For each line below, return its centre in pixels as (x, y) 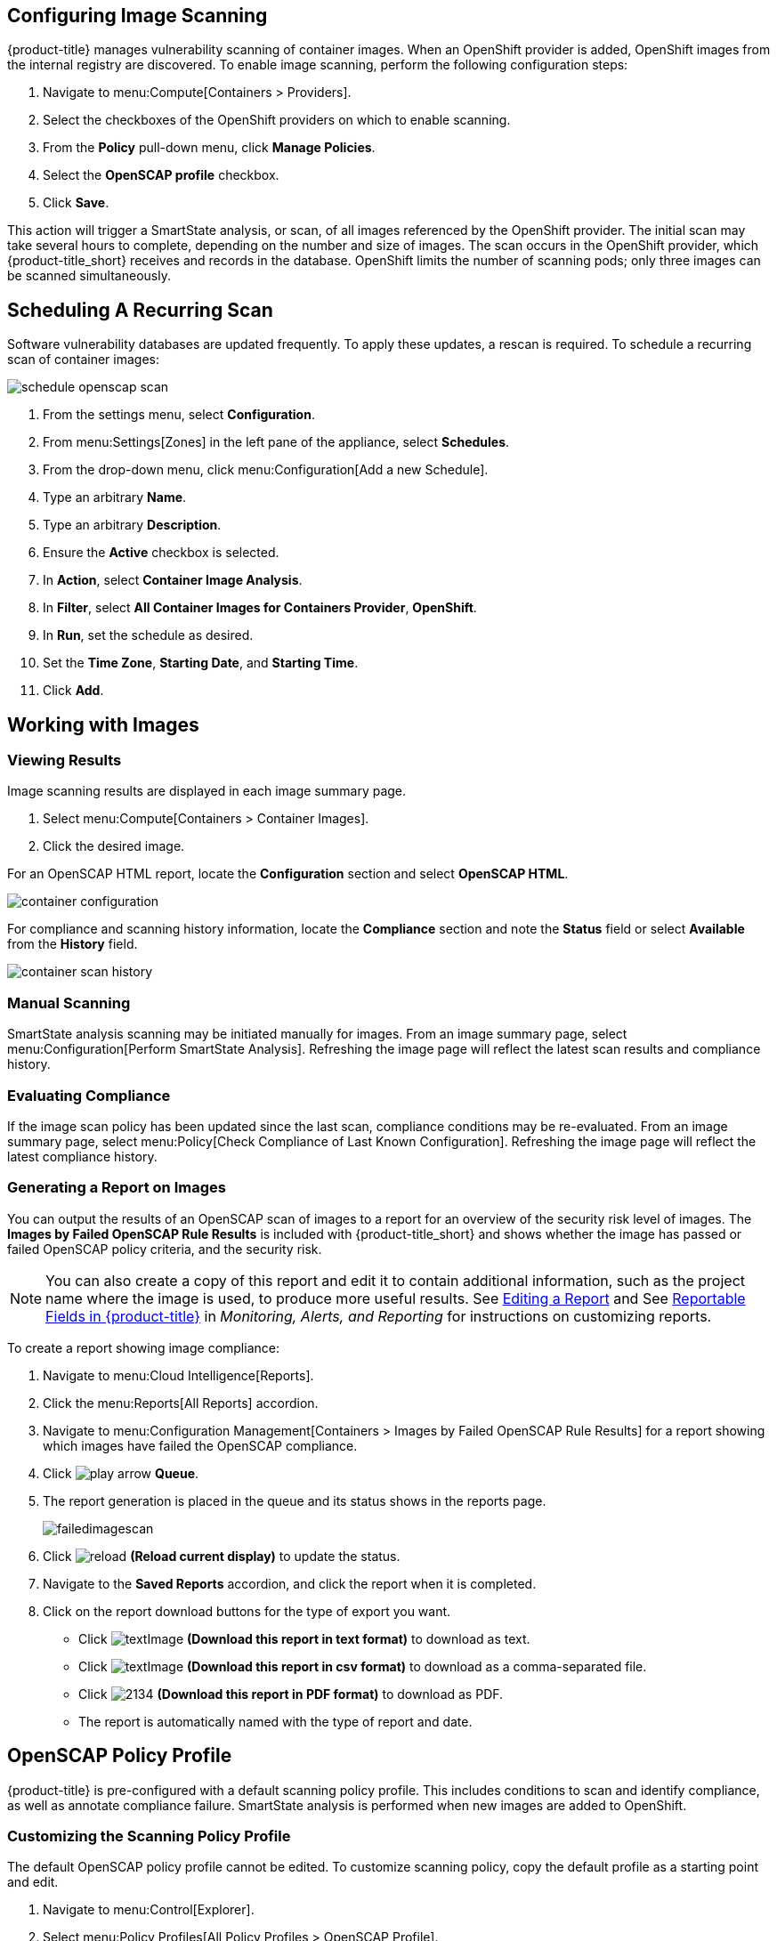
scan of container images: (84, 360)
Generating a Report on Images (117, 1188)
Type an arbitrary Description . (132, 525)
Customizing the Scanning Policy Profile (149, 1836)
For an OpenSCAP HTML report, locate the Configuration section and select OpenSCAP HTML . (288, 874)
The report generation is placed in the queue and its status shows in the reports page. (295, 1500)
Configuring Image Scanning (138, 16)
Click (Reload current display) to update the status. (222, 1556)
